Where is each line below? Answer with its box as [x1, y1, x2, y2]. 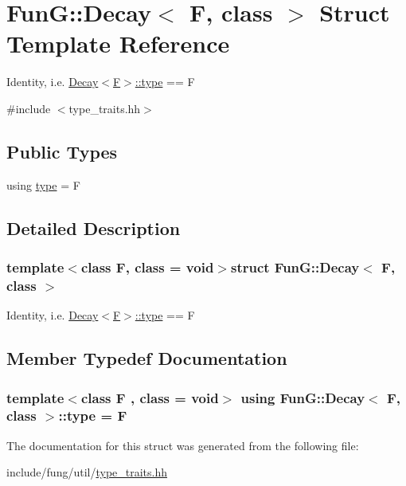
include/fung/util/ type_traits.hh [6, 464, 168, 480]
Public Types [6, 139, 118, 163]
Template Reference [6, 27, 230, 60]
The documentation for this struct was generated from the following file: [6, 437, 359, 453]
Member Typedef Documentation [6, 346, 287, 370]
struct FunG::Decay [230, 257, 360, 276]
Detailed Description [6, 215, 181, 240]
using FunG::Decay [240, 387, 365, 407]
